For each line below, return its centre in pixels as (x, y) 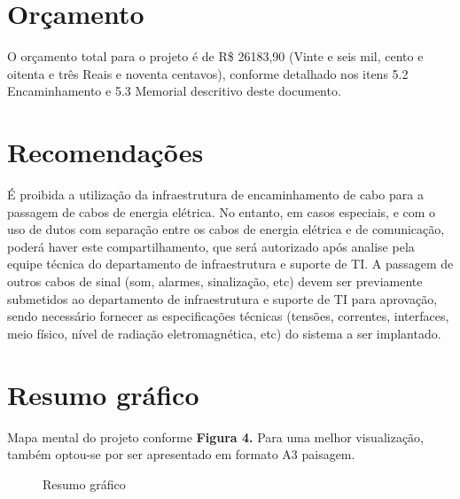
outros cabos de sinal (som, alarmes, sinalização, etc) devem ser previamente (215, 281)
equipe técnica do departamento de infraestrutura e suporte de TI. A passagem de (230, 264)
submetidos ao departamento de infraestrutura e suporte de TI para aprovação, (222, 298)
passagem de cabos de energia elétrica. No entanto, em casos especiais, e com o (222, 211)
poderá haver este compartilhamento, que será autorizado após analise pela (211, 246)
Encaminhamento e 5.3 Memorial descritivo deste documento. (174, 91)
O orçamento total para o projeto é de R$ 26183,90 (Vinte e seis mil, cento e (215, 56)
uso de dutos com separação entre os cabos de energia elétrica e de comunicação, (226, 229)
